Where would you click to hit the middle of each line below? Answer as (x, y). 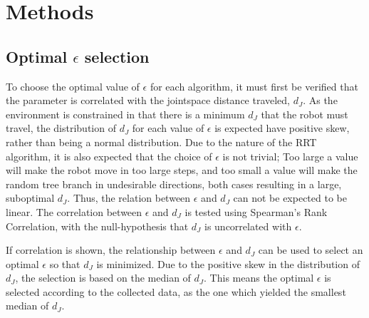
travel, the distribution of (61, 128)
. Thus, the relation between (129, 198)
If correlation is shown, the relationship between (111, 250)
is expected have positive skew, (282, 128)
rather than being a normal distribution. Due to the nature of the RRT (161, 142)
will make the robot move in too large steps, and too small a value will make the (182, 170)
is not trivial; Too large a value (290, 156)
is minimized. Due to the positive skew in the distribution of (228, 263)
